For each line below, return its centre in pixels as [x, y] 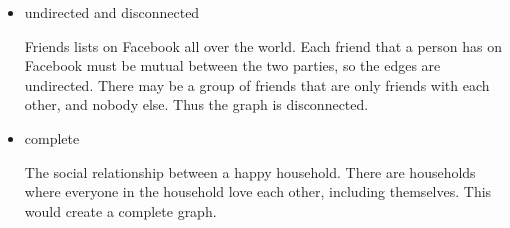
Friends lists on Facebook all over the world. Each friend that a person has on [263, 45]
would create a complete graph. [120, 210]
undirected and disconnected [112, 12]
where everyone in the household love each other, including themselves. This [258, 191]
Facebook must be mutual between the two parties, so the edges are [232, 65]
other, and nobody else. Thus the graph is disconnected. [196, 104]
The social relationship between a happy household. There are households [250, 171]
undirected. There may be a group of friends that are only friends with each [257, 84]
